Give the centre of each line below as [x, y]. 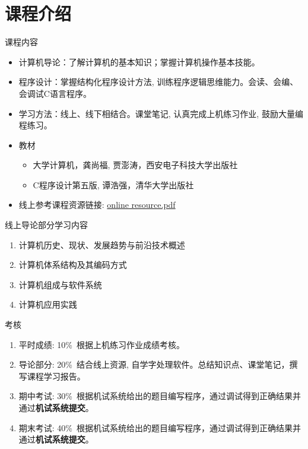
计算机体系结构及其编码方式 [73, 265]
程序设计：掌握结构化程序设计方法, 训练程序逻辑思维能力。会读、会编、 [158, 82]
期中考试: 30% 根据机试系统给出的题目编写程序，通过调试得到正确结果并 [160, 396]
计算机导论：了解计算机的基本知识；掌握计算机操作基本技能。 [139, 61]
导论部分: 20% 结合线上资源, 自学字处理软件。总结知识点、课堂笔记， [154, 364]
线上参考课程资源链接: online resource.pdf [97, 205]
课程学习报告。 [56, 376]
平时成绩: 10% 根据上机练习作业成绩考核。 [102, 344]
